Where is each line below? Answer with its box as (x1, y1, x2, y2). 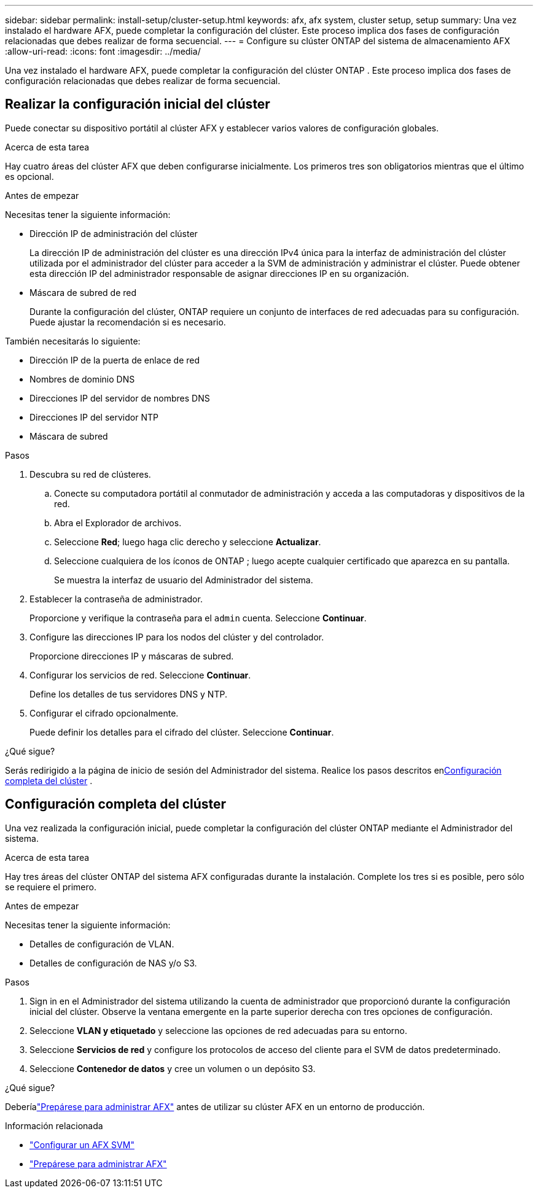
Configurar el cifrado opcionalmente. (29, 707, 179, 718)
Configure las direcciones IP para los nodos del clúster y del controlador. (29, 631, 324, 642)
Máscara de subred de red (29, 287, 137, 298)
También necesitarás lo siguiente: (5, 335, 141, 346)
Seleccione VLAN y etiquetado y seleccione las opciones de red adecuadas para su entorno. (29, 1025, 407, 1036)
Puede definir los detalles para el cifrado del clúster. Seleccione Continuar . (29, 726, 334, 737)
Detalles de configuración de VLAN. (29, 938, 174, 949)
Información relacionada (5, 1120, 103, 1131)
